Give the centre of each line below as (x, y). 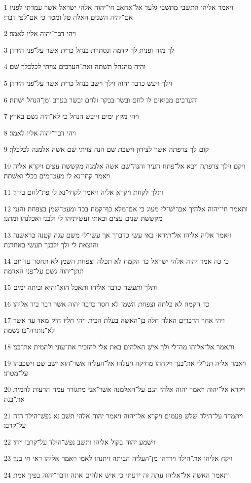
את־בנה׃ (14, 399)
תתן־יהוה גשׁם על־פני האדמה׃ (44, 270)
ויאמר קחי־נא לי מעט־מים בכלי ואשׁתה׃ (57, 175)
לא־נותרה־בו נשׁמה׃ (30, 330)
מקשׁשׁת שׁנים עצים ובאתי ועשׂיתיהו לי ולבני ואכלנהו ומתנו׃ (83, 218)
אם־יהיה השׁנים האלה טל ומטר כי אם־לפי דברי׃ (69, 17)
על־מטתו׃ (16, 372)
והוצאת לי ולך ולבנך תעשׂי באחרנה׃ (51, 244)
